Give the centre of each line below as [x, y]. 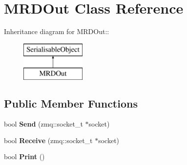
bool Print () [24, 156]
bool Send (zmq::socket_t [43, 124]
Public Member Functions [71, 103]
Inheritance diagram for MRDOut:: [57, 31]
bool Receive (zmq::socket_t [48, 140]
